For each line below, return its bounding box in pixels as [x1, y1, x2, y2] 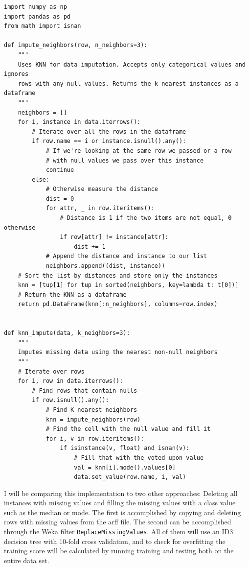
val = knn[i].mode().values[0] [74, 464, 176, 471]
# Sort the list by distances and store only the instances [18, 272, 218, 279]
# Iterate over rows [18, 368, 85, 375]
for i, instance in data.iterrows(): [18, 118, 141, 126]
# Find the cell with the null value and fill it [45, 425, 211, 433]
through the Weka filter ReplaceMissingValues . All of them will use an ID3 [4, 526, 233, 537]
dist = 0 [45, 195, 74, 202]
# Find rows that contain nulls [32, 387, 137, 394]
